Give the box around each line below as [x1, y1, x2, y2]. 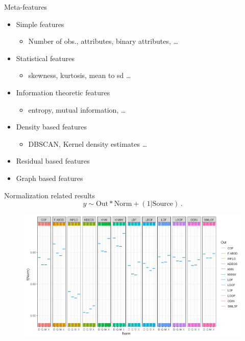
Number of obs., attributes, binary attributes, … [28, 36, 178, 46]
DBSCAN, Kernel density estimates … [28, 138, 148, 149]
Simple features [16, 18, 64, 29]
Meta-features [4, 2, 47, 12]
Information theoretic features [16, 87, 110, 97]
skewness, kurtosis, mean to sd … [28, 70, 131, 81]
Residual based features [16, 155, 90, 166]
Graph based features [16, 172, 83, 183]
